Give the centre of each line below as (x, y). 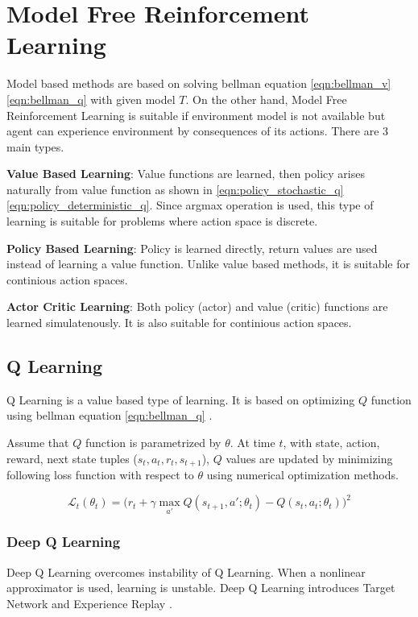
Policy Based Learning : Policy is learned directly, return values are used (192, 248)
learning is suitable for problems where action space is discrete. (162, 221)
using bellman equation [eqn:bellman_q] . (110, 415)
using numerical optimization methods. (302, 475)
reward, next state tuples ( (72, 458)
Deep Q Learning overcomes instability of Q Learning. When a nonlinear (186, 571)
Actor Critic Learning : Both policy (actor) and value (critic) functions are (197, 306)
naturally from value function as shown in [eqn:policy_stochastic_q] (175, 189)
